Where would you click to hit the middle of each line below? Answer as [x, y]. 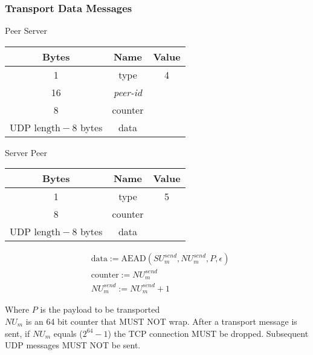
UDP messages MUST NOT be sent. [73, 345]
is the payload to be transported [100, 309]
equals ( [68, 333]
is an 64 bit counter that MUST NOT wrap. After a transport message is [161, 321]
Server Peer [26, 152]
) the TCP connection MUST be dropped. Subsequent [208, 333]
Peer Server [26, 31]
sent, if [18, 333]
